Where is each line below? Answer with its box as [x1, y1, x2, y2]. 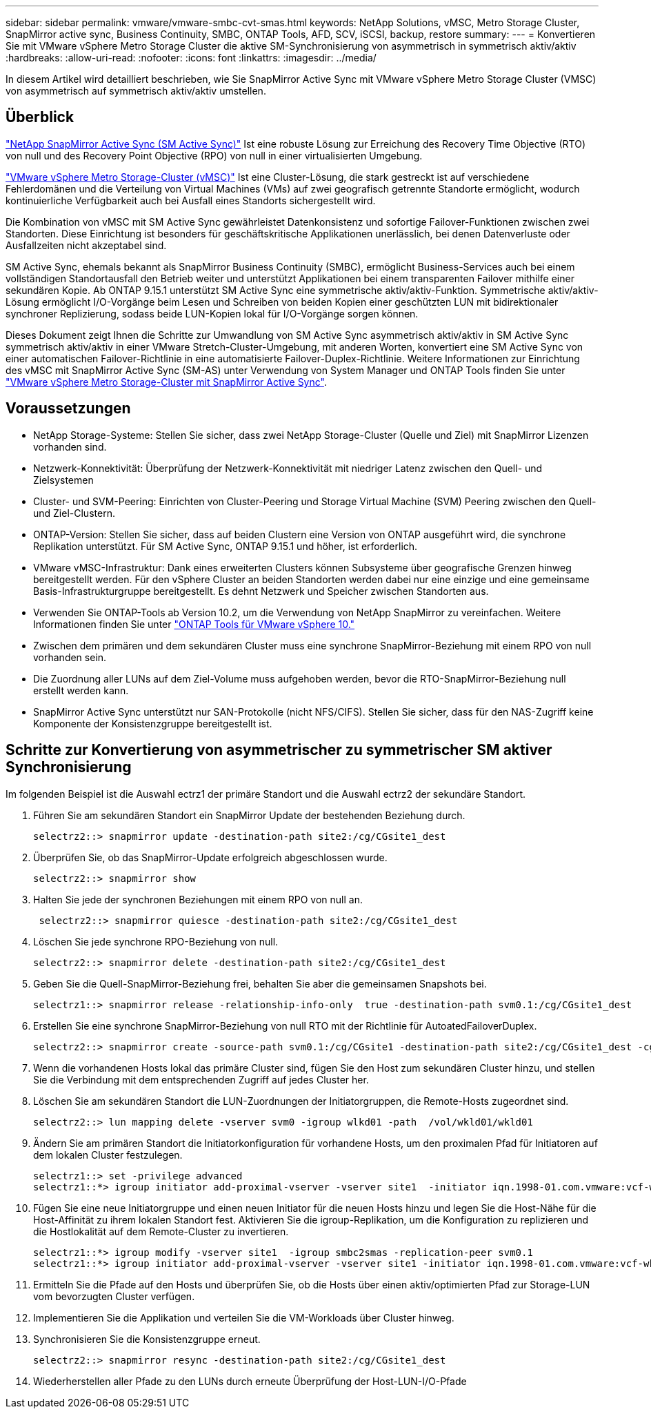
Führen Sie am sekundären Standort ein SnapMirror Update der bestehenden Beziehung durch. [33, 809, 465, 821]
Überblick [6, 108, 74, 126]
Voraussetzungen [6, 400, 131, 418]
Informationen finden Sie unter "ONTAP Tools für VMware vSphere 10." [33, 618, 355, 630]
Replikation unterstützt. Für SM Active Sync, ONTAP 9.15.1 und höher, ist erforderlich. [33, 540, 418, 552]
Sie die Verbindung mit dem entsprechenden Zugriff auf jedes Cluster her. [33, 1073, 369, 1086]
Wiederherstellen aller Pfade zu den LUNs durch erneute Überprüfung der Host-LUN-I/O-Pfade [33, 1375, 467, 1387]
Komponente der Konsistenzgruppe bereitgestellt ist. [33, 717, 272, 729]
